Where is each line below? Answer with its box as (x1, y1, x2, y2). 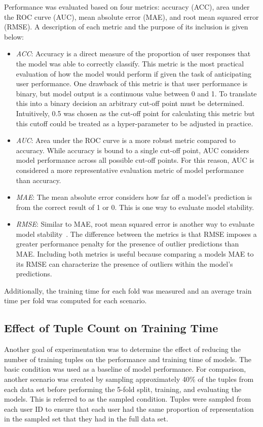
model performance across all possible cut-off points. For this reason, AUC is (16, 155, 254, 165)
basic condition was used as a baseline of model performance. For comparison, (4, 364, 246, 374)
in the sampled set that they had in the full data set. (4, 413, 168, 424)
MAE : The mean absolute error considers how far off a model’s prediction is (16, 192, 252, 202)
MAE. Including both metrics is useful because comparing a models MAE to (16, 248, 254, 259)
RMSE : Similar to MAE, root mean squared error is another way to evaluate (16, 219, 254, 229)
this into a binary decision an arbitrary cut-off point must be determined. (16, 98, 244, 109)
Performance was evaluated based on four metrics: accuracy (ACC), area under (4, 2, 250, 12)
